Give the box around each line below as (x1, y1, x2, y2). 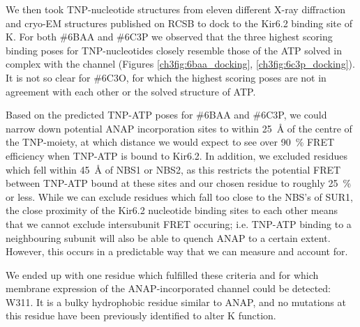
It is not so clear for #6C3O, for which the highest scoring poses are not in (6, 70, 327, 84)
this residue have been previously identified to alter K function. (6, 308, 276, 323)
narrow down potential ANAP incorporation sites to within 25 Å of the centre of (6, 121, 352, 135)
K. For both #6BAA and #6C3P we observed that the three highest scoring (6, 29, 333, 44)
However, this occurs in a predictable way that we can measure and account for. (6, 244, 348, 259)
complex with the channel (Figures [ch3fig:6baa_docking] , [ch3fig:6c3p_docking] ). (6, 56, 355, 71)
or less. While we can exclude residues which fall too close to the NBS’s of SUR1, (6, 189, 353, 204)
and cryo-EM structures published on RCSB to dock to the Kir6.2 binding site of (6, 15, 352, 30)
